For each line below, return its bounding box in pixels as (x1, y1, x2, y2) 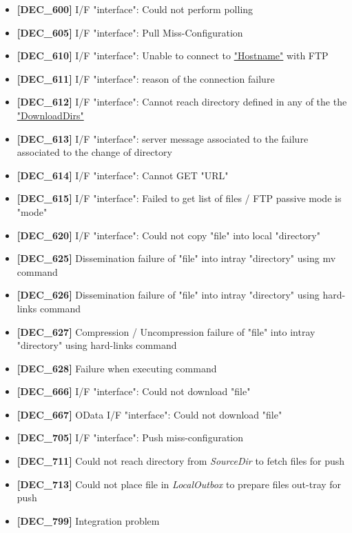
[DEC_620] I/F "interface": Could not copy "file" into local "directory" (17, 228, 320, 242)
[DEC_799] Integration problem (17, 513, 160, 527)
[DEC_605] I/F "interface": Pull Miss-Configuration (17, 25, 243, 39)
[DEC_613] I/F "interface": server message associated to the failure (17, 131, 309, 145)
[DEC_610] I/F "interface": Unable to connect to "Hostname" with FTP (17, 48, 329, 63)
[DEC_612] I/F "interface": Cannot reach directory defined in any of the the (17, 94, 347, 109)
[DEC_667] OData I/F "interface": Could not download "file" (17, 407, 282, 421)
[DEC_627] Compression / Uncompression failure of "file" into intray (17, 324, 315, 339)
